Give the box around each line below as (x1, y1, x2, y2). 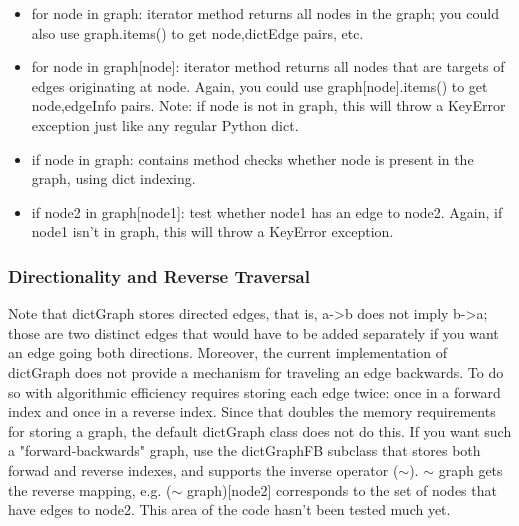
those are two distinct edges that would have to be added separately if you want (8, 322, 499, 343)
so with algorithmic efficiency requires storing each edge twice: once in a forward (8, 381, 501, 402)
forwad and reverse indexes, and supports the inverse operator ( (8, 459, 399, 480)
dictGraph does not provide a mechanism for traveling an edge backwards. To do (8, 361, 504, 382)
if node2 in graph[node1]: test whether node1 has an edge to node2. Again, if (31, 201, 503, 222)
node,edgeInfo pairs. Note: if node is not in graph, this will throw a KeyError (31, 95, 506, 116)
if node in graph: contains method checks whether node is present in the (31, 148, 474, 169)
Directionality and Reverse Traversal (8, 263, 310, 288)
